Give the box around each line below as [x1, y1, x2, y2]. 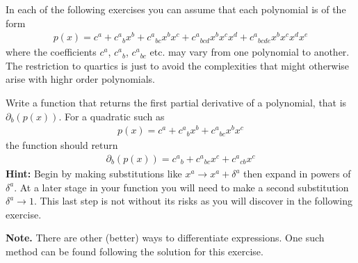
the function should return [6, 138, 118, 152]
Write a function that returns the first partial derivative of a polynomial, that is [6, 95, 347, 110]
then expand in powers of [243, 166, 351, 180]
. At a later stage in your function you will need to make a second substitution [14, 180, 349, 194]
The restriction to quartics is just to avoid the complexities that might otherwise [6, 58, 350, 72]
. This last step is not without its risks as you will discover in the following [33, 193, 353, 208]
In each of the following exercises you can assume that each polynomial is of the [6, 2, 346, 16]
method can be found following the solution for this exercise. [6, 244, 263, 258]
